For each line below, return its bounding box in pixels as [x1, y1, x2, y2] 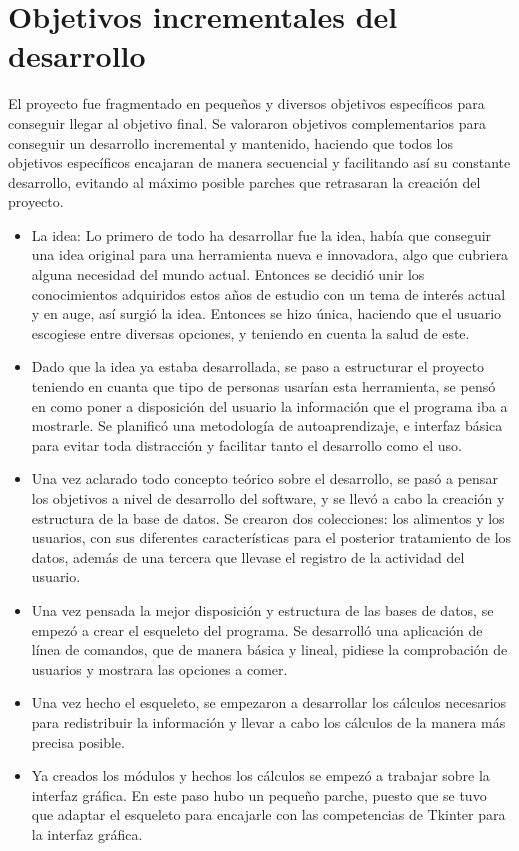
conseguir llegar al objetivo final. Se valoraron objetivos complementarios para [8, 112, 487, 133]
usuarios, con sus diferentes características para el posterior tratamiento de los [31, 527, 512, 548]
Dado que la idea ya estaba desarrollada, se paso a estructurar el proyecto [31, 356, 485, 377]
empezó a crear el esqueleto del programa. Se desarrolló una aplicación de [31, 619, 483, 640]
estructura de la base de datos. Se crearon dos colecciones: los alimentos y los [31, 507, 505, 528]
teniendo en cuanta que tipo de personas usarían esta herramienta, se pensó [31, 376, 496, 397]
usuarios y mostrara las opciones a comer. [31, 658, 288, 679]
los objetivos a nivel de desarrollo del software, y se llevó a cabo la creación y [31, 488, 505, 508]
